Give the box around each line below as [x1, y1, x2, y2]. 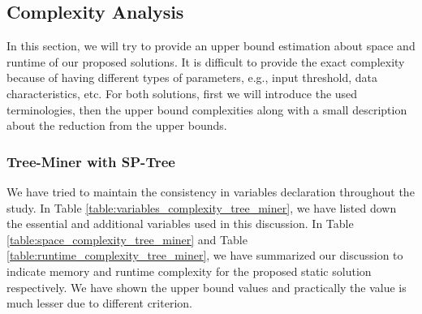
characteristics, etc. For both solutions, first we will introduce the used [6, 84, 358, 101]
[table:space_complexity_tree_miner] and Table [6, 230, 248, 247]
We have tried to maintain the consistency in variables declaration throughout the [6, 183, 415, 200]
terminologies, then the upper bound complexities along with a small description [6, 101, 407, 118]
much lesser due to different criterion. [6, 295, 192, 312]
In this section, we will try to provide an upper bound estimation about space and [6, 37, 416, 54]
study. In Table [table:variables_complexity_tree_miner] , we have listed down [6, 199, 397, 216]
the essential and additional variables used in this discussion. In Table [6, 215, 354, 232]
